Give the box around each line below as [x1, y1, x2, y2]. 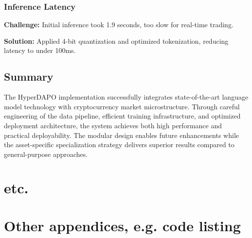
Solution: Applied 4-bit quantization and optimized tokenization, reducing [4, 35, 229, 46]
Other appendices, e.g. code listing [4, 215, 241, 235]
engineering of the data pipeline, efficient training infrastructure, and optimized [4, 111, 241, 121]
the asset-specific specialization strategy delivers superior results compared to [4, 139, 234, 150]
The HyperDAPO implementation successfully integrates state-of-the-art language [4, 92, 249, 102]
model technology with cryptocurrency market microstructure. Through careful [4, 101, 240, 111]
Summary [4, 69, 54, 84]
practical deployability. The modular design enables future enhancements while [4, 130, 239, 140]
